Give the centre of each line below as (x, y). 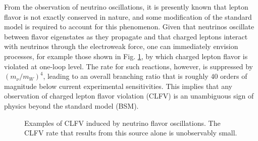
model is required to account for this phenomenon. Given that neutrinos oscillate (129, 27)
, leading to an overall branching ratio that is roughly (126, 76)
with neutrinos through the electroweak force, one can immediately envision (121, 46)
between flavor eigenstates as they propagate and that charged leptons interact (126, 36)
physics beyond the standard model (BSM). (71, 105)
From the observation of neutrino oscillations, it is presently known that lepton (126, 7)
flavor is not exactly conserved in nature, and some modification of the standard (128, 16)
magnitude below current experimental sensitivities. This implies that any (118, 86)
